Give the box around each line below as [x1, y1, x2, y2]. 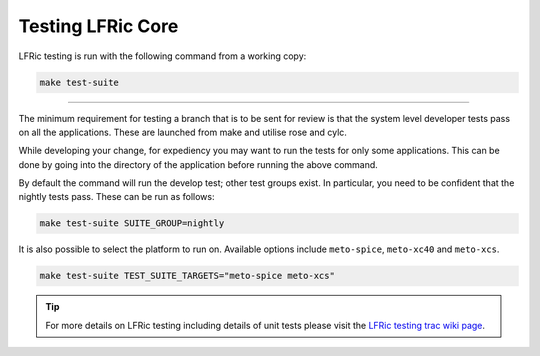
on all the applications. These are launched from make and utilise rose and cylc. [18, 126, 347, 138]
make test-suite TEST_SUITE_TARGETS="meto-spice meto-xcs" [39, 270, 335, 282]
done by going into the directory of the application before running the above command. [18, 158, 379, 170]
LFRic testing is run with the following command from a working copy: [18, 50, 307, 62]
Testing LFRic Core [18, 15, 179, 37]
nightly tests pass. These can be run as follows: [18, 191, 215, 203]
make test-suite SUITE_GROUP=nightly [39, 218, 225, 229]
